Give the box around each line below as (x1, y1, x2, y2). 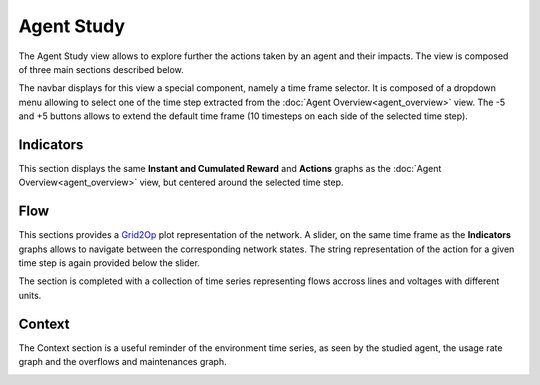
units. (18, 289, 42, 301)
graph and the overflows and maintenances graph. (18, 356, 227, 368)
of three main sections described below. (18, 63, 184, 75)
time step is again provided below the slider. (18, 257, 200, 269)
